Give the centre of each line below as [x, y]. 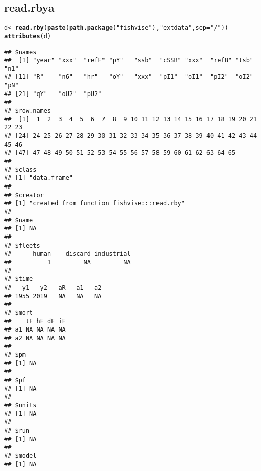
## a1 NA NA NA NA [35, 330]
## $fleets [22, 245]
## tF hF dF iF [35, 321]
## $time [19, 279]
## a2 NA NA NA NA [35, 338]
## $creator [24, 195]
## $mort [19, 313]
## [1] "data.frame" [39, 178]
